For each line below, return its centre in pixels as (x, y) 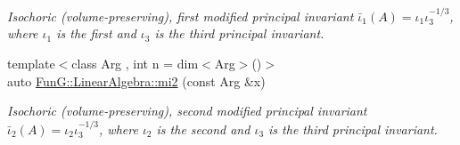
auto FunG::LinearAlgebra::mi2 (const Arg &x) (136, 81)
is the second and (203, 129)
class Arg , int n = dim (135, 63)
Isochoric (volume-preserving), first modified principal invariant (181, 16)
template (31, 63)
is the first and (96, 33)
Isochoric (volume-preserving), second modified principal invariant (187, 111)
